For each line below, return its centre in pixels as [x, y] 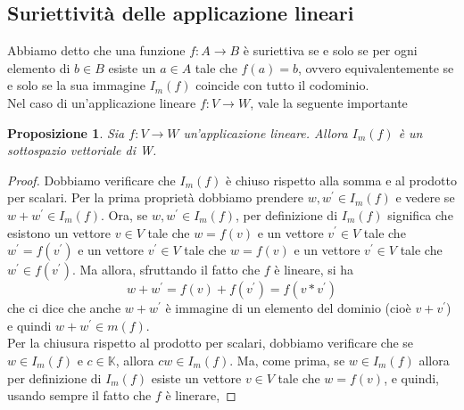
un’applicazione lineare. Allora [265, 132]
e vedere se [425, 197]
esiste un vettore [196, 377]
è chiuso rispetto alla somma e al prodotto [341, 180]
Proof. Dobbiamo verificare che [91, 180]
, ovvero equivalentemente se [376, 67]
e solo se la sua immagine [76, 85]
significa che [420, 214]
